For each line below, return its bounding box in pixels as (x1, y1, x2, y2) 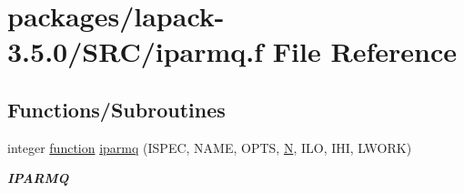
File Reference (272, 33, 457, 70)
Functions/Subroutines (7, 95, 226, 123)
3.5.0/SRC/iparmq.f (7, 33, 264, 70)
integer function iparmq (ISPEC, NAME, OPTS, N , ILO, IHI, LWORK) (7, 137, 412, 157)
